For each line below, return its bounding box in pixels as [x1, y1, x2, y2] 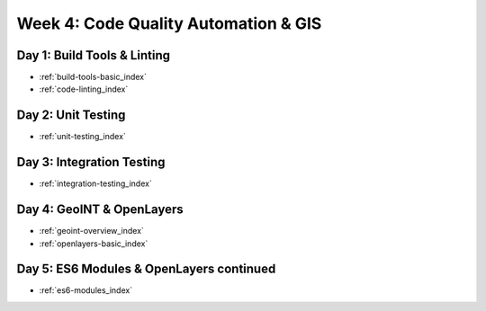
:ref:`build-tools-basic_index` [39, 72, 148, 83]
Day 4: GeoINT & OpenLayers [16, 202, 184, 218]
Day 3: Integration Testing [16, 155, 166, 170]
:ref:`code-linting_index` [39, 84, 129, 94]
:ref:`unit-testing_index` [39, 131, 126, 142]
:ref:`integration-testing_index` [39, 178, 152, 189]
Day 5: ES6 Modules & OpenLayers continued [16, 262, 276, 277]
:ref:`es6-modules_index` [39, 285, 133, 296]
